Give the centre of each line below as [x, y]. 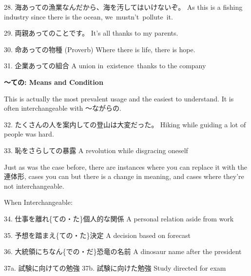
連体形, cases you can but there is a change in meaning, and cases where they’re [124, 176]
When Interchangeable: [38, 202]
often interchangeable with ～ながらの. [63, 108]
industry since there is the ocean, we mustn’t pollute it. [88, 16]
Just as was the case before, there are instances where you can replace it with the [125, 167]
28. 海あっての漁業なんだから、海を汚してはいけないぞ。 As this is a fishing [123, 7]
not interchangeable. [34, 186]
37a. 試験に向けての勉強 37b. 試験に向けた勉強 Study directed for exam [115, 267]
